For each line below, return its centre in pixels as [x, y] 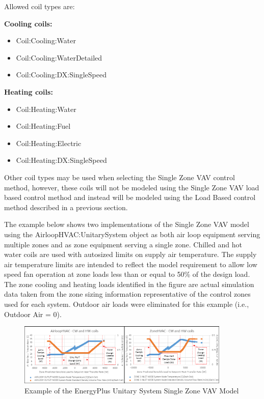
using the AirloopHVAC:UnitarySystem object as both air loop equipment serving [132, 234]
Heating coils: [29, 91]
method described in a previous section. [66, 207]
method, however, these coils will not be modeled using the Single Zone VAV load [132, 187]
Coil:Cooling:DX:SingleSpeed [61, 75]
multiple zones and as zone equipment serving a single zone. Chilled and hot [123, 244]
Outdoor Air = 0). [33, 314]
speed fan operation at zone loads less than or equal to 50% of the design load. [127, 274]
